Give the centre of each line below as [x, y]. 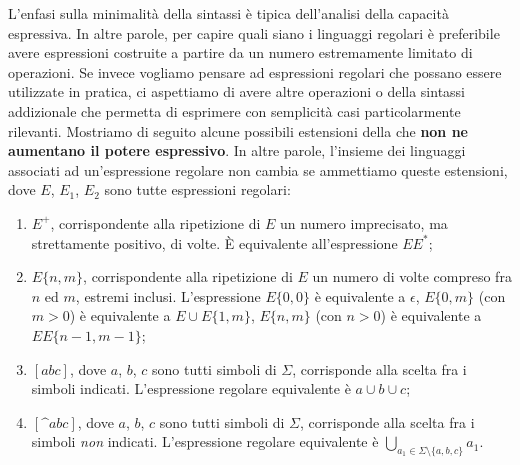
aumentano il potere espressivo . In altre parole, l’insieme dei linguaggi [237, 150]
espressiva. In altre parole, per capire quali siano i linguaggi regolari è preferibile [254, 32]
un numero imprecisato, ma [364, 222]
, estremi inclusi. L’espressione [168, 295]
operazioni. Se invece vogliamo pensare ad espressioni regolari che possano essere [255, 71]
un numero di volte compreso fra [412, 276]
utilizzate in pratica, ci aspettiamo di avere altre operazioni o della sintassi [237, 91]
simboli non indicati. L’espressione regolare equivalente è [205, 441]
